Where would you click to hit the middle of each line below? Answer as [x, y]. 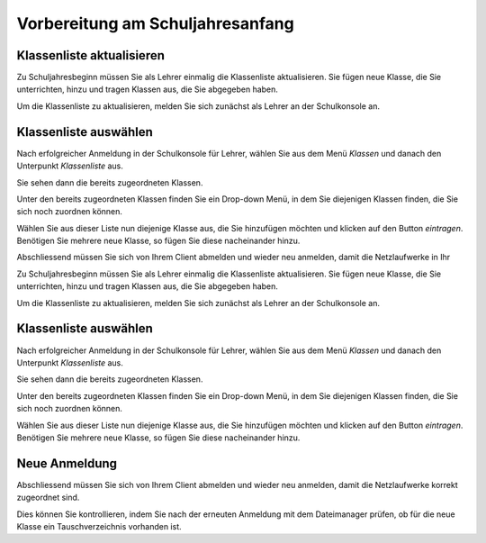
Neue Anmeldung [67, 463]
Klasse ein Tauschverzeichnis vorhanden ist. [99, 526]
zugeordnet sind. [48, 498]
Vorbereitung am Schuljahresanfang [155, 23]
